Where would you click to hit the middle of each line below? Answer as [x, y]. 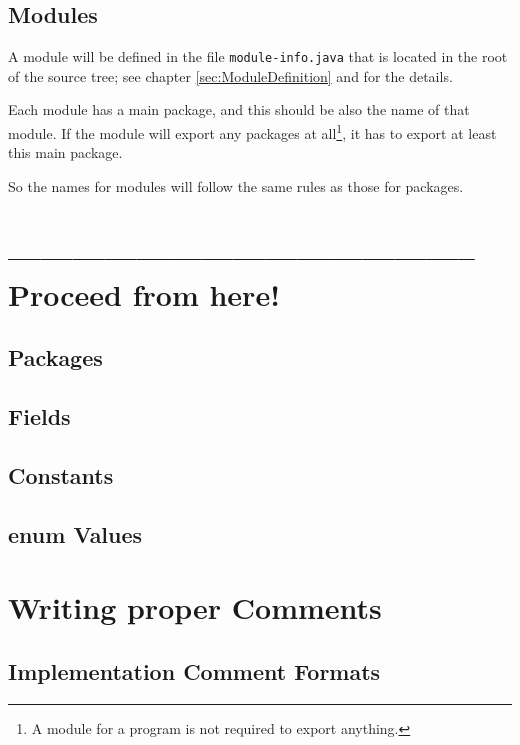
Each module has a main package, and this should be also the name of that [239, 109]
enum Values [75, 533]
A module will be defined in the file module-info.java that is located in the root [258, 56]
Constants [61, 475]
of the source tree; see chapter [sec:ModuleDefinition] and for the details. [230, 75]
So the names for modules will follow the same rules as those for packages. [236, 185]
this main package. [65, 152]
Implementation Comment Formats [194, 670]
